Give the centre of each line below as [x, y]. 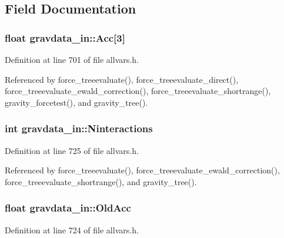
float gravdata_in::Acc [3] [65, 37]
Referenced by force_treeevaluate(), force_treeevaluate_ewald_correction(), [142, 170]
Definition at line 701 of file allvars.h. [72, 59]
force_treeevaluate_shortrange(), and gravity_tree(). [101, 181]
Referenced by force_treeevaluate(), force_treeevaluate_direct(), [122, 79]
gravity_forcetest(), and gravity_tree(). [76, 102]
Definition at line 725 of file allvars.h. [72, 150]
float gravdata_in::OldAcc [68, 208]
